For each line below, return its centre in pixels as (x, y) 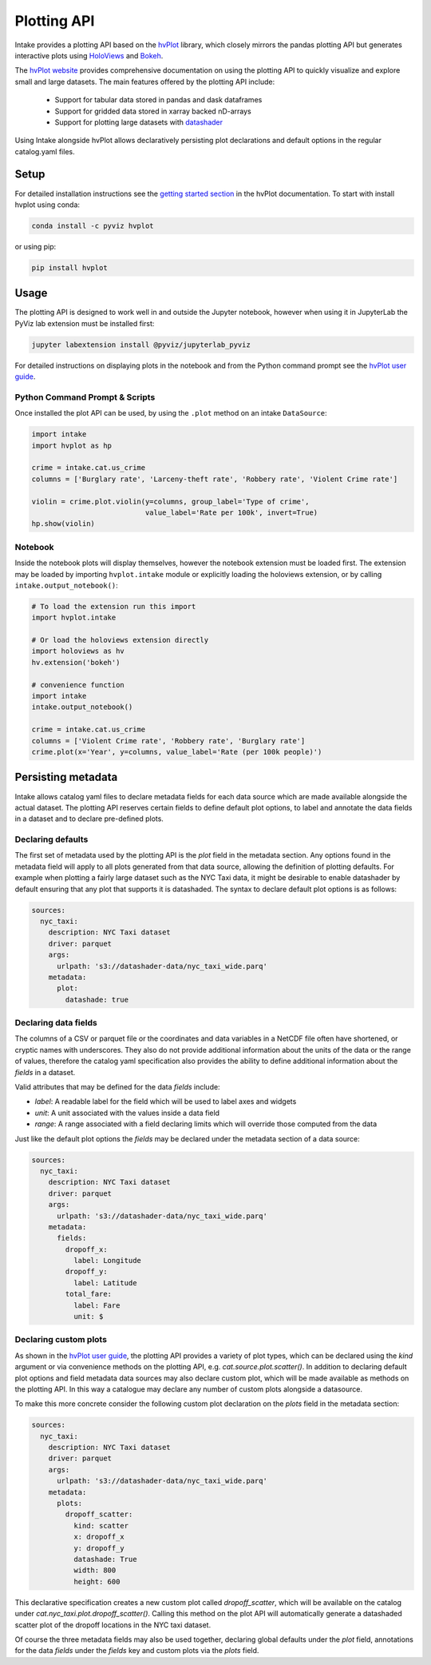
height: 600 (97, 1581)
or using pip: (36, 246)
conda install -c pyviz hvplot (93, 225)
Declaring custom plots (61, 1340)
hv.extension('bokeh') (76, 662)
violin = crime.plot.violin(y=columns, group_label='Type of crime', (170, 501)
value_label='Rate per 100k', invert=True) (231, 513)
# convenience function (78, 685)
